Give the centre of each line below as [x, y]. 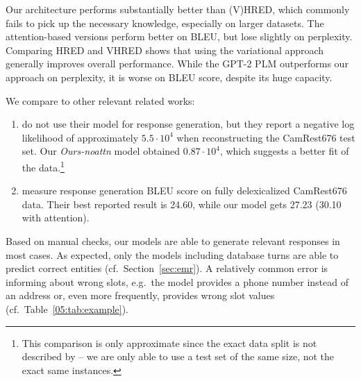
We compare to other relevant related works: [100, 100]
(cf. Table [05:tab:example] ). [67, 308]
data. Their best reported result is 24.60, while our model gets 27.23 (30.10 [182, 204]
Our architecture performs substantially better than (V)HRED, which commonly [178, 9]
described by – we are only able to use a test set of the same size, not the [178, 356]
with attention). [56, 218]
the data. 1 [43, 166]
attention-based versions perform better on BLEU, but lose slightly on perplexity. [179, 36]
